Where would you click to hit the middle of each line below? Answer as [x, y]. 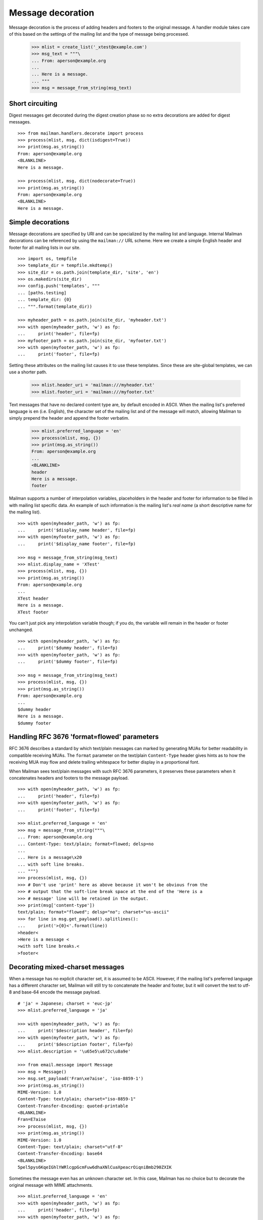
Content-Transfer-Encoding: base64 [60, 1154]
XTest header [33, 598]
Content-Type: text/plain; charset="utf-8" [70, 1147]
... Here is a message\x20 [50, 857]
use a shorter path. [28, 372]
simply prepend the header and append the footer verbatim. [69, 418]
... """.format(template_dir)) [55, 306]
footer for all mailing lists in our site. [45, 247]
